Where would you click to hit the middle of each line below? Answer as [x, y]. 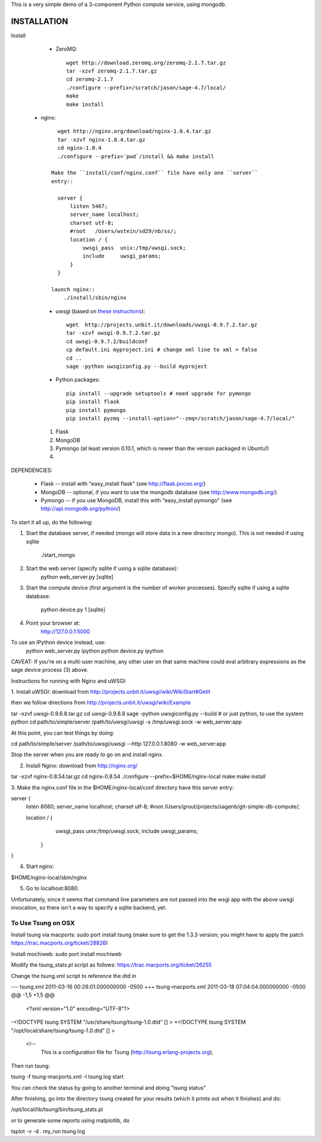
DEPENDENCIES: [32, 470]
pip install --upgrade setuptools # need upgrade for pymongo [159, 393]
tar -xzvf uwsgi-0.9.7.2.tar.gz [113, 333]
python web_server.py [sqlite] [77, 577]
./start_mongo [58, 555]
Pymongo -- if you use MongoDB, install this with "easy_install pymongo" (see [136, 501]
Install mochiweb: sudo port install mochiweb [66, 954]
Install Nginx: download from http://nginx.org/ [82, 765]
